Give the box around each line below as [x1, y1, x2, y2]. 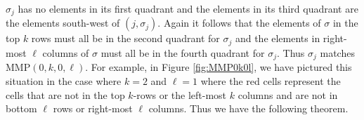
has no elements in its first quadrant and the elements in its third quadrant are [18, 1, 358, 15]
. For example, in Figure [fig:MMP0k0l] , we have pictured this [85, 60, 352, 74]
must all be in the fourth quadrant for [100, 45, 265, 60]
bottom [6, 101, 37, 116]
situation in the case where [6, 73, 122, 88]
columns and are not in [238, 87, 338, 102]
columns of [42, 45, 89, 60]
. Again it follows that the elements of [157, 15, 321, 30]
